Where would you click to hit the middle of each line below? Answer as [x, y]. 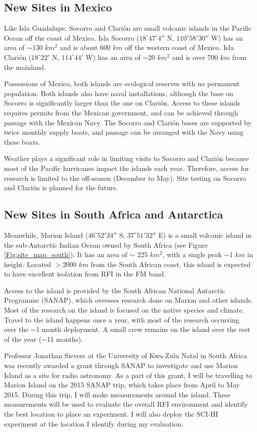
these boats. [22, 141]
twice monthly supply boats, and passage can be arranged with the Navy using [124, 132]
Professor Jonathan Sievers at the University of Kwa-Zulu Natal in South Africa [126, 355]
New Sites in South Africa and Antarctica [114, 214]
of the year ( [23, 339]
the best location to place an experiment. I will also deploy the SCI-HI [111, 414]
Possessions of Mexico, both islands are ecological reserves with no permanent [122, 83]
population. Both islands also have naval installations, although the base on [119, 93]
